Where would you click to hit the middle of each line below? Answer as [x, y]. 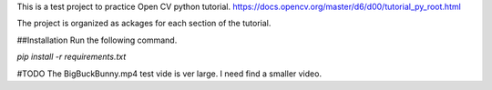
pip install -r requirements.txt [72, 57]
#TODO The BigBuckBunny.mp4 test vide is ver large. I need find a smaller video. [169, 74]
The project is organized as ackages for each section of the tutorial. [144, 24]
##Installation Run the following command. [97, 40]
